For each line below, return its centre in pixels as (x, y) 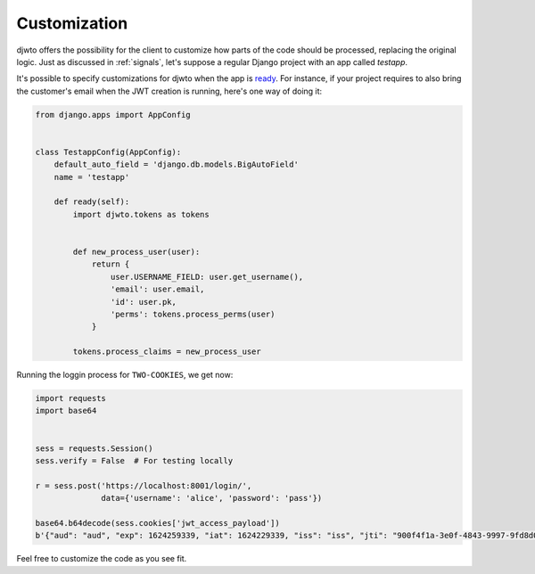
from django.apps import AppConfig (113, 115)
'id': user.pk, (144, 302)
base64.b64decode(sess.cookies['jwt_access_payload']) (157, 523)
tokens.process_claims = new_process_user (167, 352)
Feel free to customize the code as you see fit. (102, 559)
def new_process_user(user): (136, 252)
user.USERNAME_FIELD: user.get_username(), (207, 277)
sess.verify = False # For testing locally (134, 461)
